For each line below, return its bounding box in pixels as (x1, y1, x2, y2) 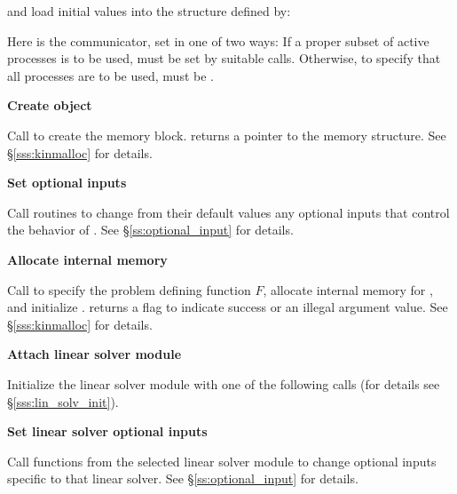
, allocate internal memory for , (263, 280, 433, 299)
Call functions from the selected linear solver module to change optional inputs (7, 451, 437, 470)
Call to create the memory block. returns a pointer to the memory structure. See (7, 125, 446, 144)
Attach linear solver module (7, 345, 182, 363)
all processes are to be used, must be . (7, 66, 214, 84)
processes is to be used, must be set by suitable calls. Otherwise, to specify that (7, 49, 441, 68)
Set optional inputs (7, 173, 127, 192)
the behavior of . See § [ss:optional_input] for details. (7, 220, 294, 239)
